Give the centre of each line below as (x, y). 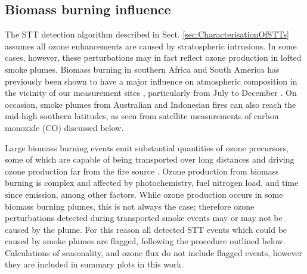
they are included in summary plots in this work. (94, 264)
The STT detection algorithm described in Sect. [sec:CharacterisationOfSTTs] (147, 34)
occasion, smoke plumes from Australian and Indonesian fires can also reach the (151, 104)
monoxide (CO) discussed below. (64, 127)
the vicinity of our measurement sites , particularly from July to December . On (151, 93)
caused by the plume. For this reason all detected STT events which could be (146, 229)
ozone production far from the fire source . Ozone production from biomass (142, 171)
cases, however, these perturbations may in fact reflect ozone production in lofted (153, 57)
